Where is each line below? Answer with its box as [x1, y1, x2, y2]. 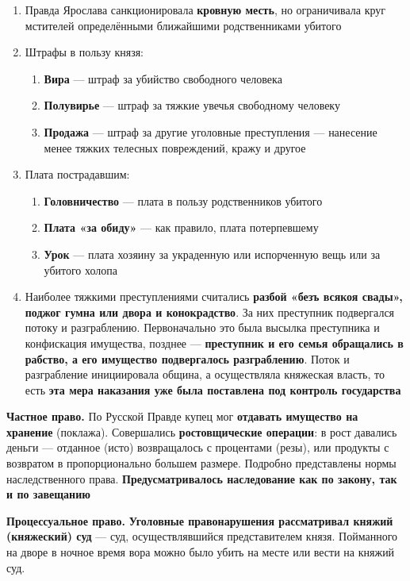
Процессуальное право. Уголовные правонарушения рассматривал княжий [6, 512, 393, 529]
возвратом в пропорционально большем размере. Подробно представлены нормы [6, 455, 397, 471]
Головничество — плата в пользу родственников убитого [44, 192, 323, 209]
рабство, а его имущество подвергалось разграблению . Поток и [25, 350, 350, 367]
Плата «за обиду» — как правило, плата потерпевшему [44, 219, 319, 236]
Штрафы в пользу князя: [25, 44, 144, 60]
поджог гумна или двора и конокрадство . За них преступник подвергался [25, 303, 395, 320]
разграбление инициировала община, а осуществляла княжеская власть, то [25, 366, 385, 383]
